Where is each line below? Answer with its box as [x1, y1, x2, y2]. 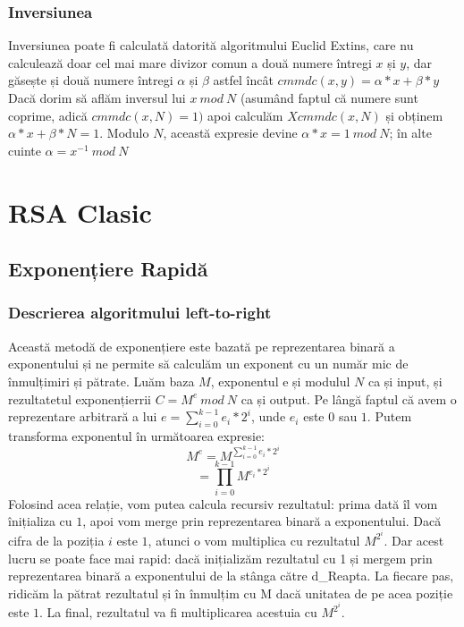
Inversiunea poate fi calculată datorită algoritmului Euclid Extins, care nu [8, 36, 414, 55]
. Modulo [99, 123, 149, 142]
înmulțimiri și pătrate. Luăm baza [8, 371, 195, 390]
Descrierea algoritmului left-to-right [8, 301, 272, 324]
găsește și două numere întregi [8, 71, 173, 89]
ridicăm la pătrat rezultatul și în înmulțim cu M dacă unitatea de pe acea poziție [8, 583, 453, 602]
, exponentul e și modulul [210, 371, 350, 390]
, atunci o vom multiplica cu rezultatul [148, 530, 360, 549]
